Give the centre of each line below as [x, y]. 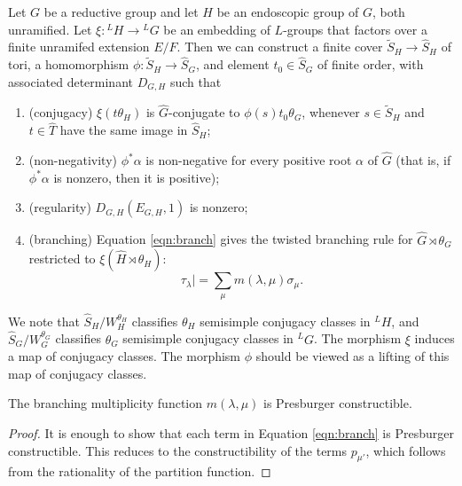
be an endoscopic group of [288, 12]
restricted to [62, 259]
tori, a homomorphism [69, 64]
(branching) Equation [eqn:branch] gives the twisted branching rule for [221, 239]
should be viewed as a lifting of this [352, 356]
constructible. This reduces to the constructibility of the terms [178, 450]
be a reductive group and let [121, 12]
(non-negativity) [73, 160]
